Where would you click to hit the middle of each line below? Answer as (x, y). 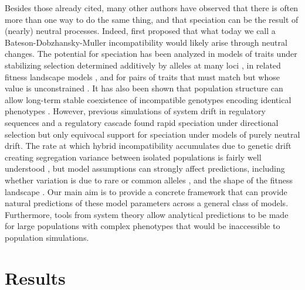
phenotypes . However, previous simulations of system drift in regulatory (135, 111)
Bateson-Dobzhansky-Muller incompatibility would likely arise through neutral (146, 42)
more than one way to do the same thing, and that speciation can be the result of (152, 19)
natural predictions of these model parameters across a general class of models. (147, 203)
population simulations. (47, 237)
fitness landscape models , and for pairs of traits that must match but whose (142, 76)
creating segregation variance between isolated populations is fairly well (133, 157)
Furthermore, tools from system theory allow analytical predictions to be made (147, 214)
